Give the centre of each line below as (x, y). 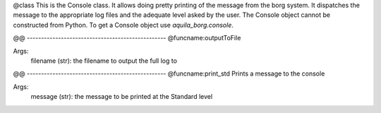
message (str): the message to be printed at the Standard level (122, 97)
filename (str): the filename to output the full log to (104, 61)
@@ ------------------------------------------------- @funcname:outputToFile (127, 38)
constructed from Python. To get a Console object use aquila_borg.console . (123, 25)
